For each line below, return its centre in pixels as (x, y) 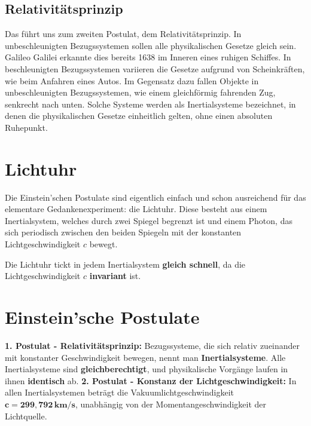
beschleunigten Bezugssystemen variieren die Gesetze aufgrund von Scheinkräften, (155, 68)
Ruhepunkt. (26, 127)
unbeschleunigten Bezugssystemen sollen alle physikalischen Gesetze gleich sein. (151, 45)
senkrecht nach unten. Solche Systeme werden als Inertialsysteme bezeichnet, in (150, 104)
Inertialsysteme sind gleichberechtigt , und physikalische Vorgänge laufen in (147, 369)
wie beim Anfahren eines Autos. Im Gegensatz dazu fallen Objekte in (132, 80)
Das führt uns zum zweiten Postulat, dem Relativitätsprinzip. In (123, 34)
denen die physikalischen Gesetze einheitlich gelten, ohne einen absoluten (139, 116)
